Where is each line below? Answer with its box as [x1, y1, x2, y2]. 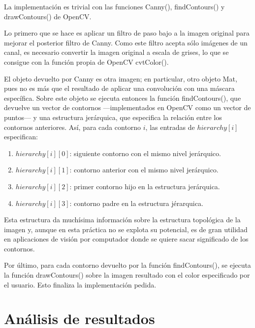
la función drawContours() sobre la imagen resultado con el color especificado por [4, 270, 250, 280]
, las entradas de [145, 122, 195, 132]
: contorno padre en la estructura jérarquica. [69, 198, 203, 208]
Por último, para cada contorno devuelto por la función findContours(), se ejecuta [4, 260, 251, 270]
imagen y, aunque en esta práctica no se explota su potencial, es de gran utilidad [4, 224, 248, 234]
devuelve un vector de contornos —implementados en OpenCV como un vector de [4, 102, 251, 113]
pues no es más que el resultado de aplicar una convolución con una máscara [4, 83, 235, 93]
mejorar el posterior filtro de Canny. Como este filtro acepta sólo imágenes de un [4, 37, 248, 47]
